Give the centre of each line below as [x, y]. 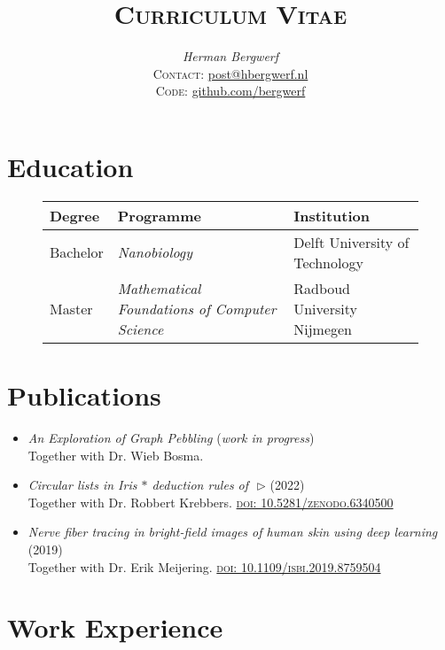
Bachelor [77, 252]
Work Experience [115, 627]
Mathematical [159, 288]
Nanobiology [155, 252]
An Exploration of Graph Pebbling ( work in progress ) [171, 437]
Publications [84, 395]
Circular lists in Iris [82, 485]
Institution [332, 215]
